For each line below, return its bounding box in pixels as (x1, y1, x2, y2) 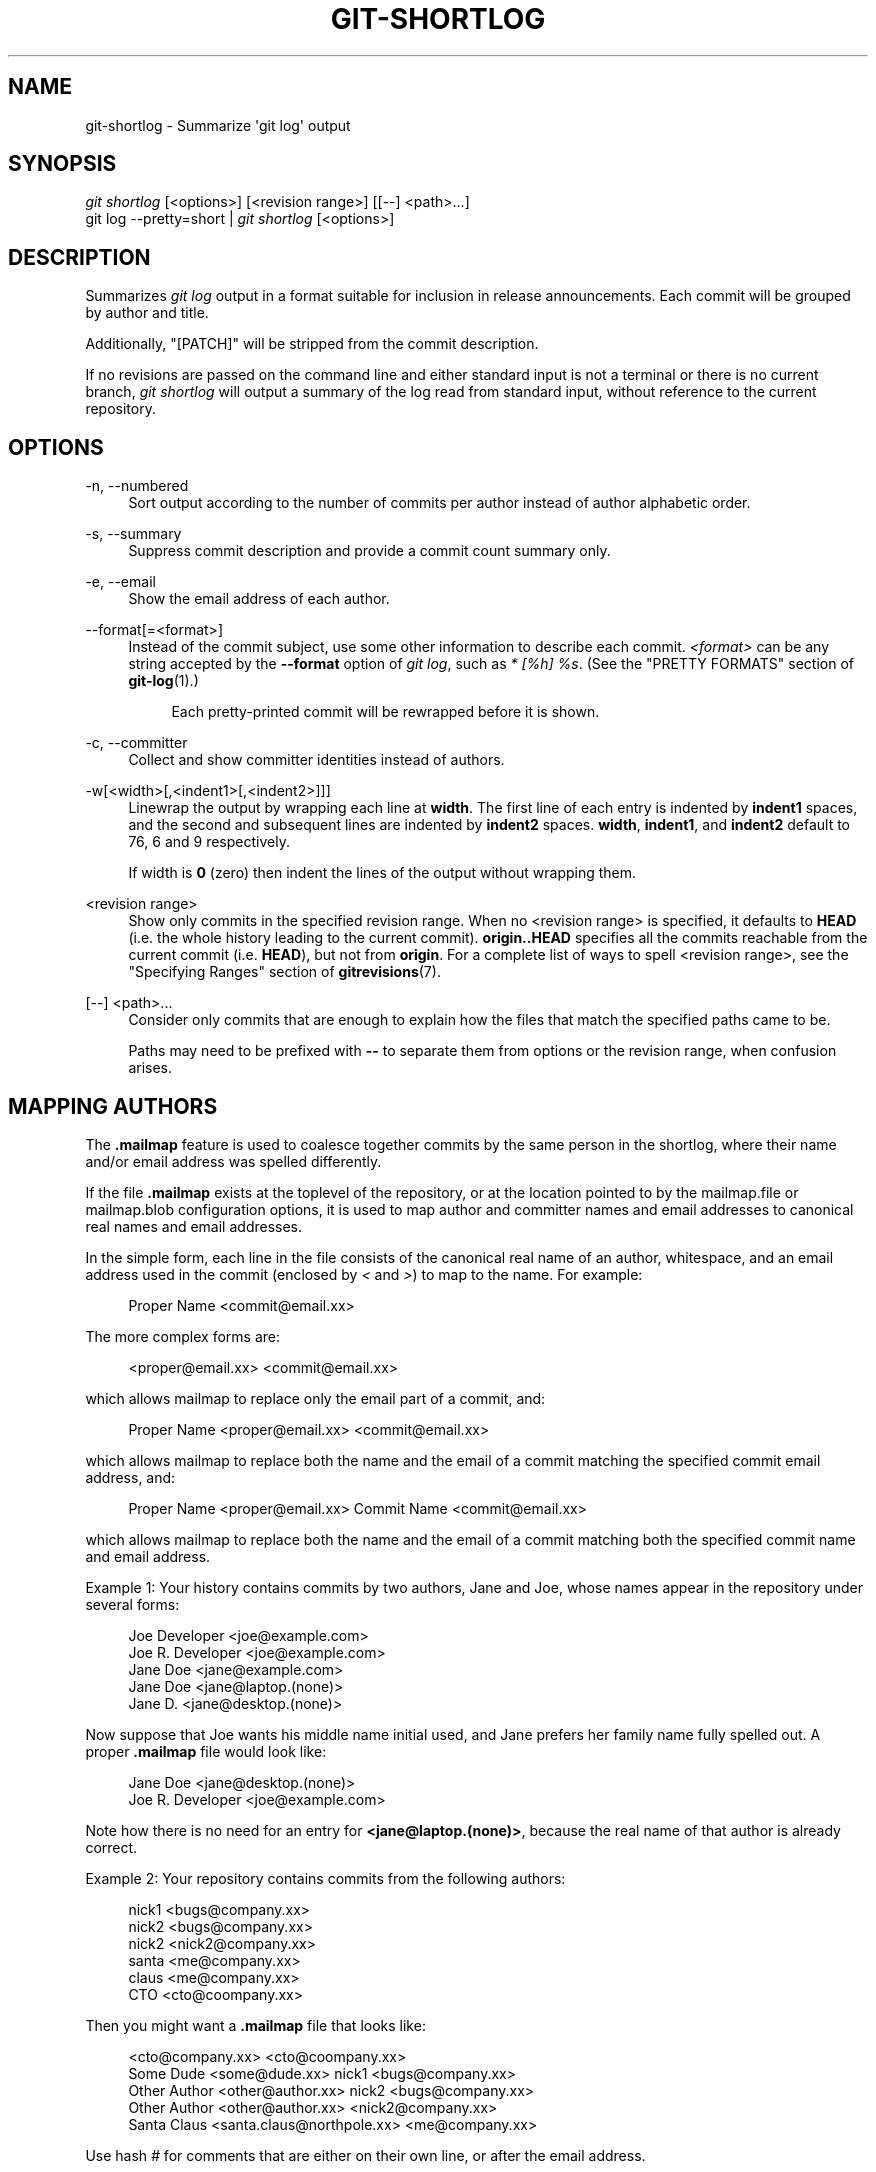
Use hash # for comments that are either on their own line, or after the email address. (85, 2146, 646, 2164)
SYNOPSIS (8, 151, 117, 177)
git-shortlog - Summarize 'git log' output (85, 116, 351, 134)
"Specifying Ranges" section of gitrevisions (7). (128, 963, 441, 981)
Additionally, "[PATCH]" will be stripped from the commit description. (85, 335, 539, 353)
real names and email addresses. (85, 1217, 303, 1235)
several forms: (85, 1595, 180, 1613)
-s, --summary (85, 525, 182, 543)
